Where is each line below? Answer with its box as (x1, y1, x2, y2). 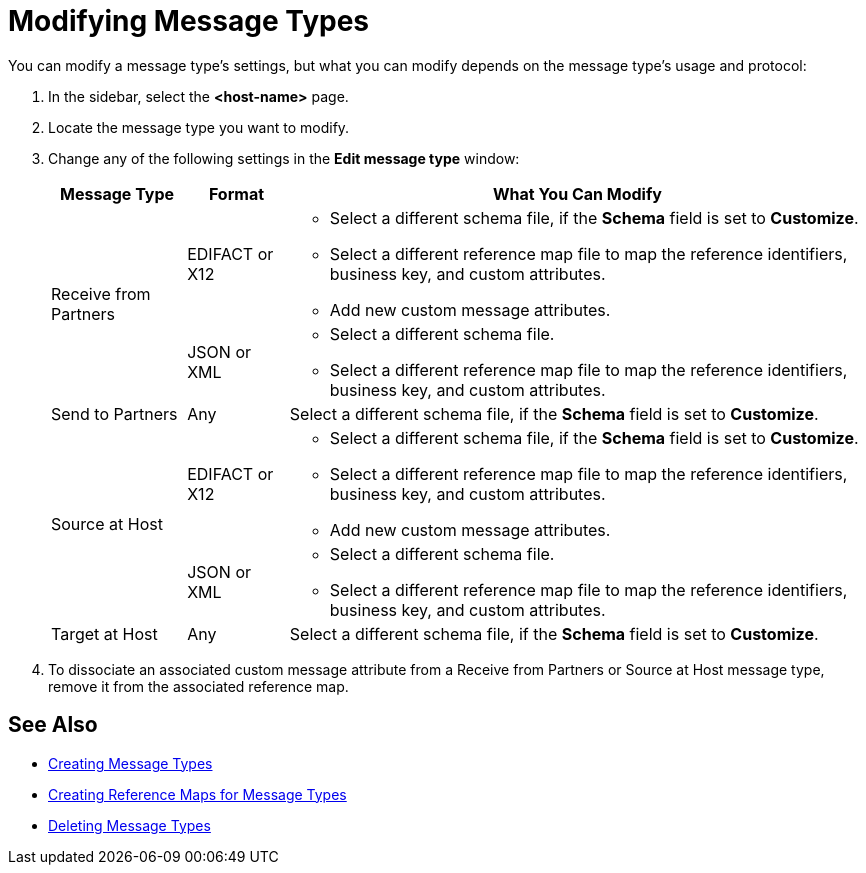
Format (208, 183, 265, 204)
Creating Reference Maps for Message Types (48, 785, 347, 803)
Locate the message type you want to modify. (48, 118, 350, 136)
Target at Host (51, 623, 158, 644)
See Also (8, 712, 98, 738)
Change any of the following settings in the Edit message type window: (48, 149, 520, 167)
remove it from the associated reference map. (48, 677, 349, 695)
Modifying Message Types (8, 4, 370, 38)
